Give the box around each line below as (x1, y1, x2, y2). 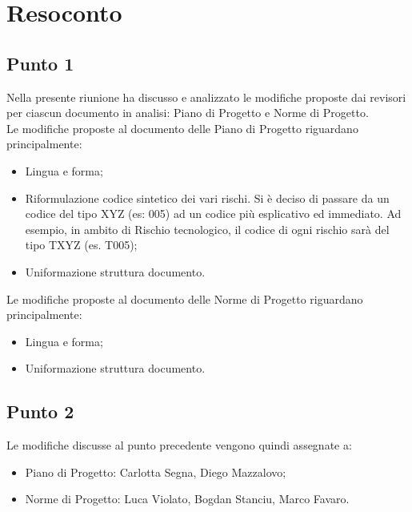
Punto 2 (6, 399, 74, 424)
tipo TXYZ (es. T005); (25, 236, 138, 253)
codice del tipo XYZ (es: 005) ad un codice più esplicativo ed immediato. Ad (25, 205, 402, 222)
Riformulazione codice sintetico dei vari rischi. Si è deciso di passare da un (25, 189, 390, 206)
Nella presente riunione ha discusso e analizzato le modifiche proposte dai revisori (6, 88, 406, 105)
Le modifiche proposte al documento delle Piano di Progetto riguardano (6, 119, 358, 136)
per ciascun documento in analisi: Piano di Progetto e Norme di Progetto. (6, 104, 369, 121)
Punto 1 (6, 50, 74, 75)
